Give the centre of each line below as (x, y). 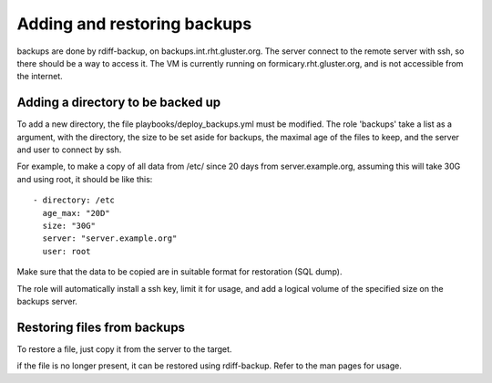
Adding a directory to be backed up (119, 103)
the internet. (40, 77)
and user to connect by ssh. (69, 150)
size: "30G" (69, 225)
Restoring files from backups (101, 327)
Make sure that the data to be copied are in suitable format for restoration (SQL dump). (179, 272)
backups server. (47, 301)
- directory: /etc (74, 200)
